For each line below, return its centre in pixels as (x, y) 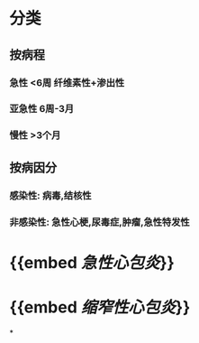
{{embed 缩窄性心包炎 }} (100, 307)
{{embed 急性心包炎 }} (92, 262)
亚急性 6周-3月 (42, 109)
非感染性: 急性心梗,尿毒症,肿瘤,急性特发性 (100, 222)
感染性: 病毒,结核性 (50, 195)
